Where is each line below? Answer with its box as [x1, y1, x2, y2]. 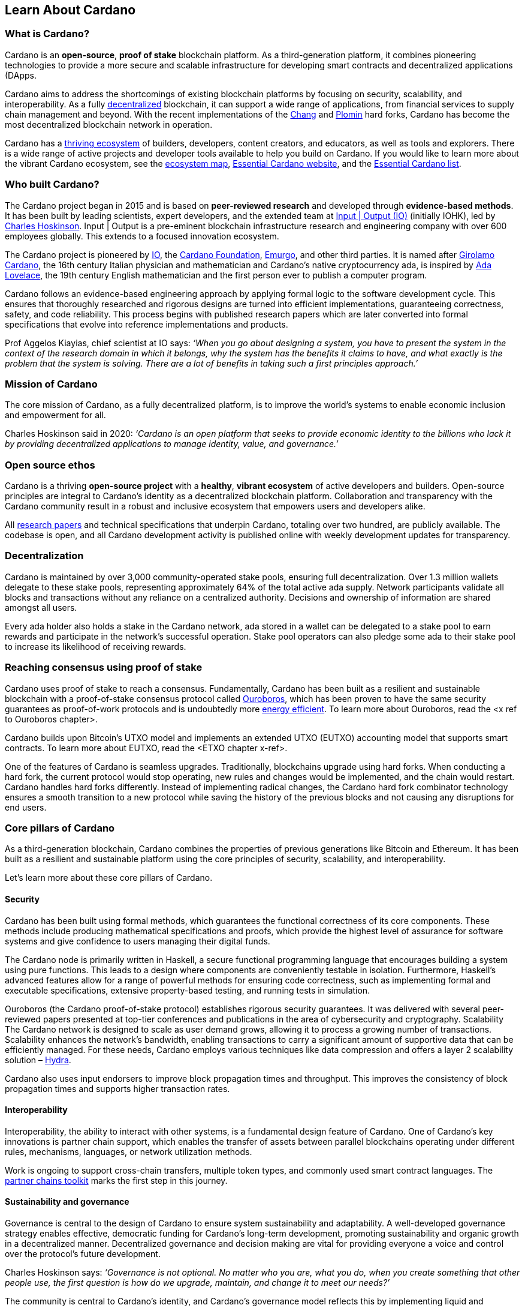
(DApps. [5, 70, 37, 80]
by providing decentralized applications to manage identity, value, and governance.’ [5, 439, 339, 449]
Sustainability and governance [5, 1196, 129, 1207]
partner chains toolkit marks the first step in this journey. [5, 1175, 228, 1186]
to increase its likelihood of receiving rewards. [5, 641, 186, 652]
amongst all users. [5, 602, 77, 613]
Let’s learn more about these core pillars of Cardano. [5, 872, 213, 883]
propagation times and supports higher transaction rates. [5, 1083, 230, 1094]
